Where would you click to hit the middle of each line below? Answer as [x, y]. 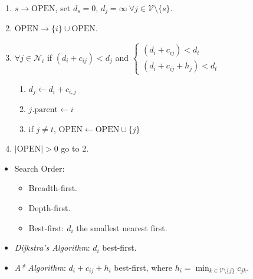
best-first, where [143, 267]
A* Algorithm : [40, 267]
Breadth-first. [53, 188]
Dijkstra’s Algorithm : [52, 247]
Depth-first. [50, 208]
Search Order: [40, 168]
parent [46, 110]
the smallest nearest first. [122, 227]
